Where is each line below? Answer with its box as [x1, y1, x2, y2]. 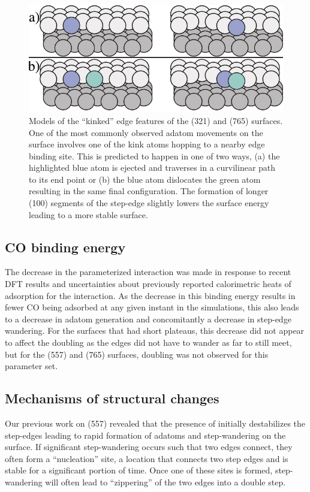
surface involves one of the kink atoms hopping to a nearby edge [29, 138, 265, 150]
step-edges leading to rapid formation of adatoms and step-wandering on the [5, 428, 286, 441]
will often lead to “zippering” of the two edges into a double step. [45, 475, 286, 488]
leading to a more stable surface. [29, 208, 148, 221]
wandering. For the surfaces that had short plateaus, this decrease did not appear [5, 324, 305, 337]
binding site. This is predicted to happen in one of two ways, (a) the [29, 149, 280, 162]
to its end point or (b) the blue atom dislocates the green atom [29, 173, 261, 185]
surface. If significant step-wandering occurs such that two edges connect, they [5, 440, 293, 453]
